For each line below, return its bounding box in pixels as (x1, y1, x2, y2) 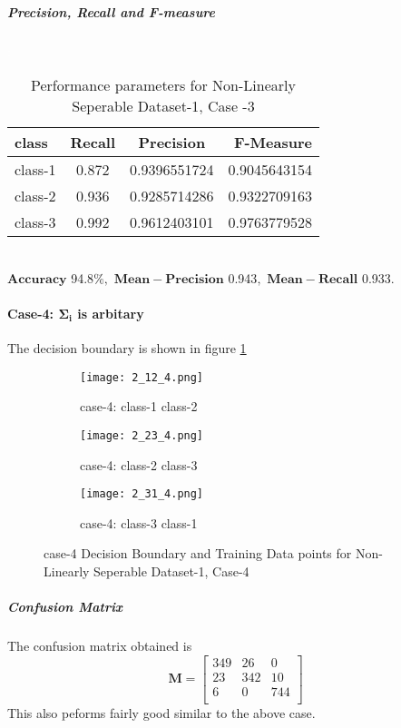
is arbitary (77, 303, 144, 322)
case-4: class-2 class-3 (80, 455, 198, 474)
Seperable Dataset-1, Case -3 (72, 95, 255, 117)
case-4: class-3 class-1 (80, 513, 198, 532)
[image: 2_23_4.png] (80, 428, 204, 442)
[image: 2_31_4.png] (80, 487, 204, 501)
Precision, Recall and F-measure (7, 2, 215, 21)
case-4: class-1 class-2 (80, 397, 198, 416)
